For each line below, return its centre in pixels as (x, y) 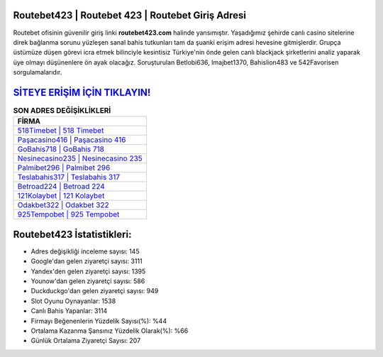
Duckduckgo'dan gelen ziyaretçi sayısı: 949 (95, 291)
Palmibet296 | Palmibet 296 (64, 168)
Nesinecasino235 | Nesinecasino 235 (80, 158)
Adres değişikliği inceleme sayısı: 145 (85, 251)
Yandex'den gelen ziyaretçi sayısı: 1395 (88, 271)
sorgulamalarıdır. (38, 72)
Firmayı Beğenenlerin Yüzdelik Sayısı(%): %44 (99, 321)
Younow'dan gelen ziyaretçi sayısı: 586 (88, 281)
